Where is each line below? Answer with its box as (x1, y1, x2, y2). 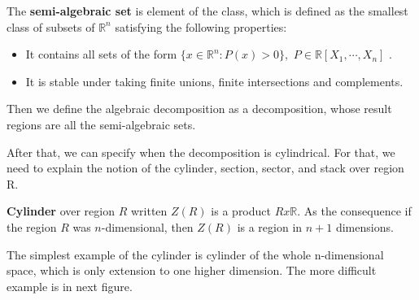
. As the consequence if (297, 202, 412, 220)
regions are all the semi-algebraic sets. (7, 115, 196, 133)
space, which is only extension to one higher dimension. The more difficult (7, 262, 377, 279)
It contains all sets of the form (25, 46, 177, 63)
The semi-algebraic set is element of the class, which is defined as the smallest (7, 2, 408, 19)
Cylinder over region (7, 202, 116, 220)
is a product (211, 202, 271, 220)
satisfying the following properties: (115, 18, 287, 35)
